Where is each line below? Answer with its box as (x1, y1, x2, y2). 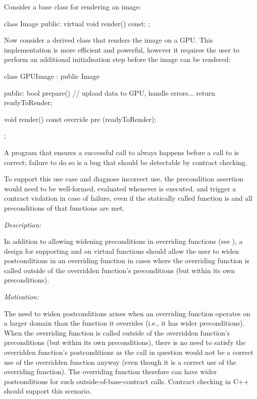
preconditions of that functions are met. (4, 202, 125, 213)
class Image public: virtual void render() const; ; (4, 18, 151, 28)
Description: (4, 219, 41, 229)
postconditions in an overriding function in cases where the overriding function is (4, 255, 250, 266)
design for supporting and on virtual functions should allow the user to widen (4, 245, 239, 256)
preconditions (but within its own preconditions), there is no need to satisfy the (4, 337, 246, 347)
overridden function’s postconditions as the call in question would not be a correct (4, 347, 254, 357)
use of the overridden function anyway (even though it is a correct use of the (4, 356, 236, 367)
